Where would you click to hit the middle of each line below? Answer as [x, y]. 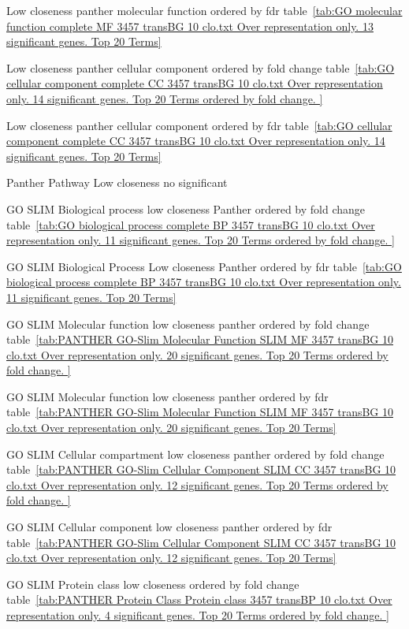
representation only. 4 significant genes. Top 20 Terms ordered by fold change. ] [198, 615]
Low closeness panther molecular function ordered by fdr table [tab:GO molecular [204, 10]
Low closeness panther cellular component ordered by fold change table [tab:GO [201, 67]
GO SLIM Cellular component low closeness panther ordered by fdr [169, 527]
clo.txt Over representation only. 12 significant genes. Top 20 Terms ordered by [197, 484]
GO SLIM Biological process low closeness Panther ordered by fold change [186, 208]
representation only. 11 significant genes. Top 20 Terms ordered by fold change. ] [201, 240]
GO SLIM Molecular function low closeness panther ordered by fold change [188, 324]
